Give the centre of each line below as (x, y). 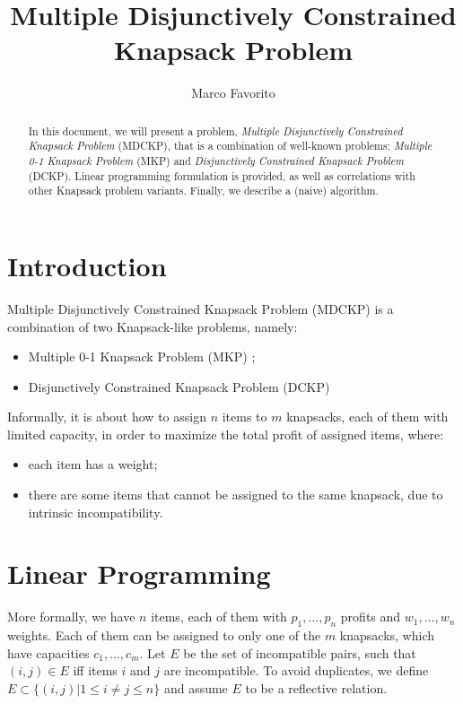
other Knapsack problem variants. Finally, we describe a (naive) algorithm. (203, 191)
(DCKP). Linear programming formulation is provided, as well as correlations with (222, 175)
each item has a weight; (93, 464)
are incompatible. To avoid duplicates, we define (296, 670)
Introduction (87, 265)
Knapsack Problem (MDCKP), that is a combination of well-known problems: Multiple (230, 146)
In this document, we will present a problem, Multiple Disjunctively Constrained (215, 130)
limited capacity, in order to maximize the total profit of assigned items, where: (226, 434)
